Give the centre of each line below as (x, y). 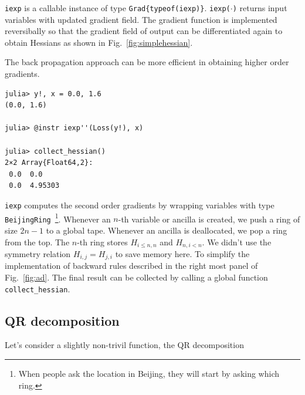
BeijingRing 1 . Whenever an (58, 218)
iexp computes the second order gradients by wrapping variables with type (140, 205)
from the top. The (37, 242)
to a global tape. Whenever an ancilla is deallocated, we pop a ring (167, 230)
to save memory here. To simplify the (182, 253)
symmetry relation (38, 253)
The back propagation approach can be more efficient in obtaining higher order (147, 62)
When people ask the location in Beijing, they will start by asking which (149, 374)
